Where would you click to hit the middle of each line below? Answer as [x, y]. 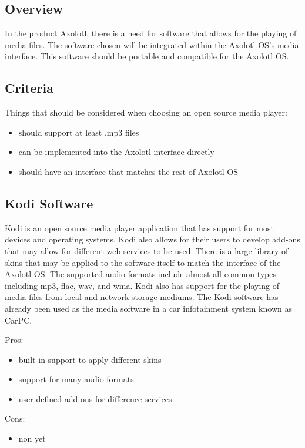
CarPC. [19, 320]
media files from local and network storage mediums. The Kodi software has [142, 297]
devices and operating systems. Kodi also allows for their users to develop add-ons [152, 239]
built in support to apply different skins [90, 359]
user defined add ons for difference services [95, 398]
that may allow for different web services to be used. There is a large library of [147, 250]
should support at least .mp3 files [79, 132]
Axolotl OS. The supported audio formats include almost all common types [141, 274]
